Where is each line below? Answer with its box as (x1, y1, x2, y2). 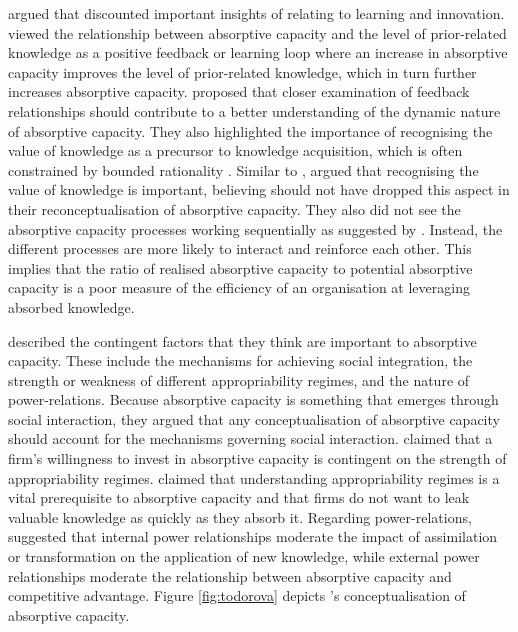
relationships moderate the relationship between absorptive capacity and (8, 565, 452, 586)
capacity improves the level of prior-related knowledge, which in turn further (8, 61, 477, 82)
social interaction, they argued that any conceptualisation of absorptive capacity (8, 408, 500, 429)
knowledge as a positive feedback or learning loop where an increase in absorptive (8, 42, 508, 63)
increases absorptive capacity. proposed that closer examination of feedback (8, 81, 470, 102)
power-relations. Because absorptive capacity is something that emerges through (8, 389, 499, 410)
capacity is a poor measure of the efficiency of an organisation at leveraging (8, 277, 470, 298)
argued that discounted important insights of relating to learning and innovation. (8, 3, 505, 23)
